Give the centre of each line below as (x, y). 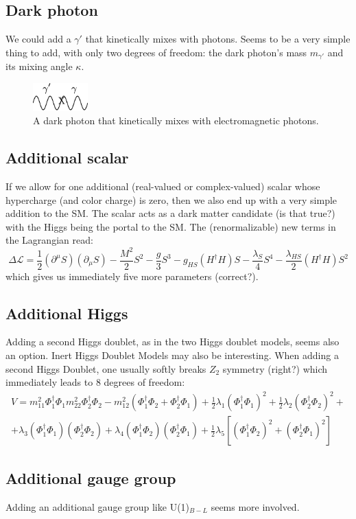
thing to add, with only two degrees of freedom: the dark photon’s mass (156, 52)
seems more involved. (255, 506)
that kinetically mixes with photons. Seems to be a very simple (218, 39)
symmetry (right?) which (275, 368)
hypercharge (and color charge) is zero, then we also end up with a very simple (171, 199)
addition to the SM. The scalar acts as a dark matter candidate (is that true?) (170, 213)
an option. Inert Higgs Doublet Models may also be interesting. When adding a (172, 355)
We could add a (38, 39)
